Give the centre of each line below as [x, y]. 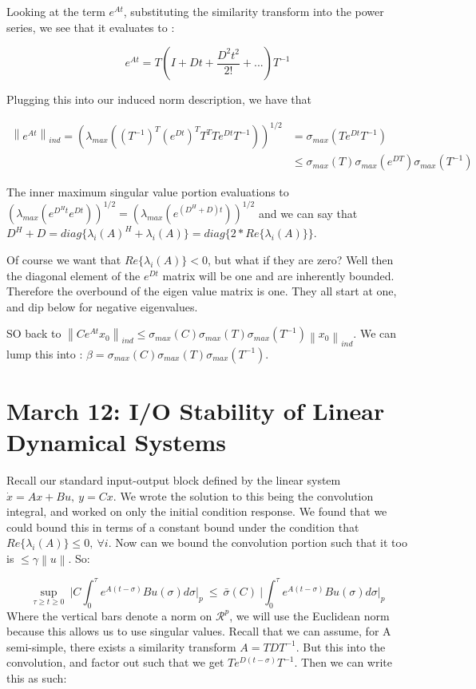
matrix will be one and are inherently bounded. [278, 275]
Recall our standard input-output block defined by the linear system [174, 480]
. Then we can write [343, 662]
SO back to [34, 333]
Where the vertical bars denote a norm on [109, 615]
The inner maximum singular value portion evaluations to [148, 192]
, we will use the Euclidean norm [309, 615]
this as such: [37, 677]
